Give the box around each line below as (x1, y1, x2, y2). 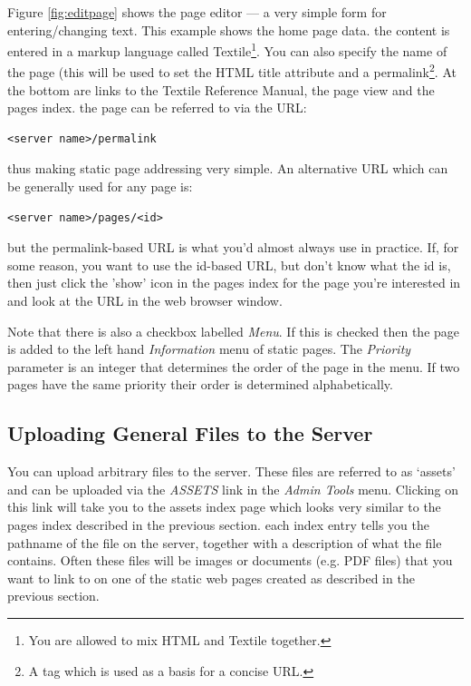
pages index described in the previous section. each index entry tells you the (7, 514, 429, 534)
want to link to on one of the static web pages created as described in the (7, 568, 415, 587)
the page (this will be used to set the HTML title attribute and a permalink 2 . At (7, 60, 457, 82)
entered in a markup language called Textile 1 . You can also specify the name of (7, 39, 447, 60)
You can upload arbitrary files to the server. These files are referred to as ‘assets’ (7, 462, 456, 481)
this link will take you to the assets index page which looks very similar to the (7, 497, 441, 516)
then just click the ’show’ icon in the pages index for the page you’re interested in (7, 273, 461, 292)
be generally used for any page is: (7, 177, 193, 196)
